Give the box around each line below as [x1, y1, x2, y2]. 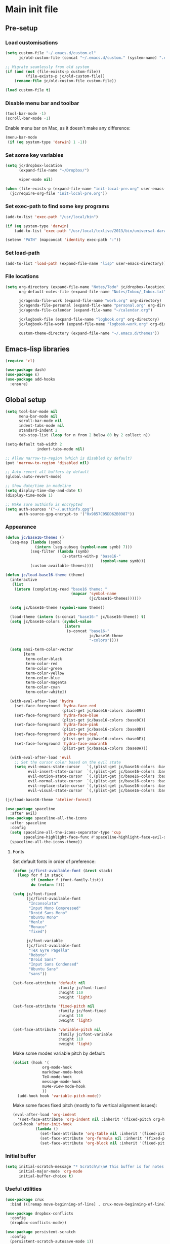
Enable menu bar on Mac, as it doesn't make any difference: [5, 125, 131, 131]
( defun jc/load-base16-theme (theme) [5, 572, 85, 577]
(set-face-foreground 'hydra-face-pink [14, 722, 99, 728]
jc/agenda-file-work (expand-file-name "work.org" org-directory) [18, 298, 162, 303]
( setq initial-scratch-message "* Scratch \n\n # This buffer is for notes [5, 1164, 164, 1169]
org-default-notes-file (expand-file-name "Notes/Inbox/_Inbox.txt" [18, 289, 166, 294]
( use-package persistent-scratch [5, 1229, 76, 1235]
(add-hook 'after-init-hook [12, 1122, 72, 1127]
